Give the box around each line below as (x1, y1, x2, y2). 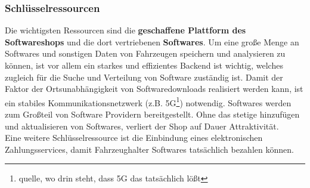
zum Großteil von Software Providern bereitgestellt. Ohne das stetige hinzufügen (5, 108, 300, 121)
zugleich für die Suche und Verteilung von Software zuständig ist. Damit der (5, 70, 283, 83)
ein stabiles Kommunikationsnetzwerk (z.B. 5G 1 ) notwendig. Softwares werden (5, 94, 292, 109)
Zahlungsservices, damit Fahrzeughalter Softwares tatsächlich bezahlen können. (5, 143, 294, 155)
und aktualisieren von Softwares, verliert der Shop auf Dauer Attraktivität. (5, 119, 279, 132)
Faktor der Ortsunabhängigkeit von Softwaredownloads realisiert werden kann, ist (5, 82, 303, 95)
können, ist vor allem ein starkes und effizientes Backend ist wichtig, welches (5, 59, 283, 71)
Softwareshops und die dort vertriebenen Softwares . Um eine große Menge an (5, 35, 299, 48)
